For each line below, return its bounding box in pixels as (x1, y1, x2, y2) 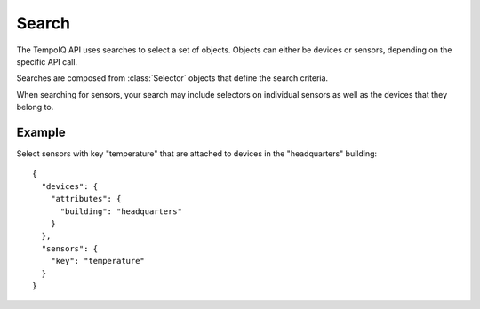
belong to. (16, 102, 54, 113)
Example (16, 124, 66, 139)
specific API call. (16, 56, 78, 67)
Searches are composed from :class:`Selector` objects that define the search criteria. (16, 73, 329, 83)
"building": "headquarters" (60, 206, 182, 217)
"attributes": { (50, 194, 122, 204)
